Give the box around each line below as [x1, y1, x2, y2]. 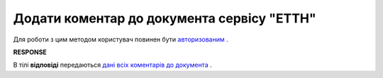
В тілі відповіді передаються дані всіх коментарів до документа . [13, 60, 212, 70]
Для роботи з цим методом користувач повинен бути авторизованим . [13, 35, 228, 44]
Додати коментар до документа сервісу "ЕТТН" [13, 11, 316, 26]
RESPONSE [13, 48, 48, 56]
